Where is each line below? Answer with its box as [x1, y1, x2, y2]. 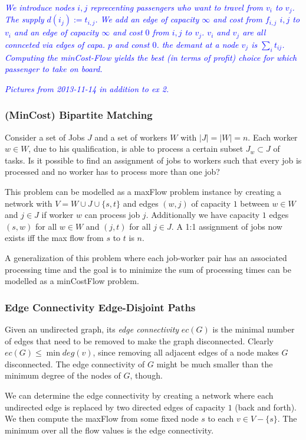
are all [242, 26, 266, 38]
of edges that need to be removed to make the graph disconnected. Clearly [5, 334, 274, 347]
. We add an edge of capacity [95, 13, 199, 25]
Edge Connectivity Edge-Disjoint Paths [5, 299, 196, 314]
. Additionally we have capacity [146, 208, 260, 221]
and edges [123, 197, 159, 209]
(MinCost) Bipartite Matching [5, 107, 153, 122]
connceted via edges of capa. [5, 38, 105, 50]
